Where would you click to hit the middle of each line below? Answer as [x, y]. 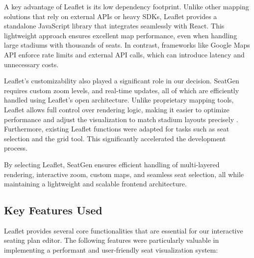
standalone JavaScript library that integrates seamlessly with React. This [114, 26]
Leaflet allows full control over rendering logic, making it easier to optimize [117, 109]
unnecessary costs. [31, 64]
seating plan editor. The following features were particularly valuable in [112, 240]
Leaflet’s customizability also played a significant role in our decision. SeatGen [122, 81]
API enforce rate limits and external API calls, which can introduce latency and [124, 54]
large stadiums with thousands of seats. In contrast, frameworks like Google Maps [127, 45]
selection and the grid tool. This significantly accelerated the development [115, 138]
